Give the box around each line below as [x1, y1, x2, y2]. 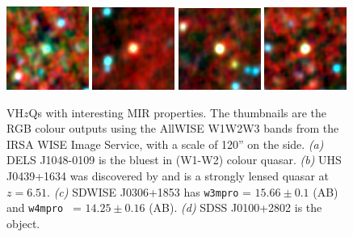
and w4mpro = [6, 199, 82, 216]
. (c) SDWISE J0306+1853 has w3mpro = [47, 183, 251, 200]
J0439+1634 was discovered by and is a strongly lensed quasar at [6, 167, 329, 184]
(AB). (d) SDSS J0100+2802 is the [149, 199, 322, 216]
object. [6, 214, 40, 231]
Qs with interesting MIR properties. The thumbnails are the [28, 104, 327, 121]
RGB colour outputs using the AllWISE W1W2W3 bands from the [6, 120, 339, 137]
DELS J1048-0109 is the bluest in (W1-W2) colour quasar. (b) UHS [6, 151, 342, 168]
